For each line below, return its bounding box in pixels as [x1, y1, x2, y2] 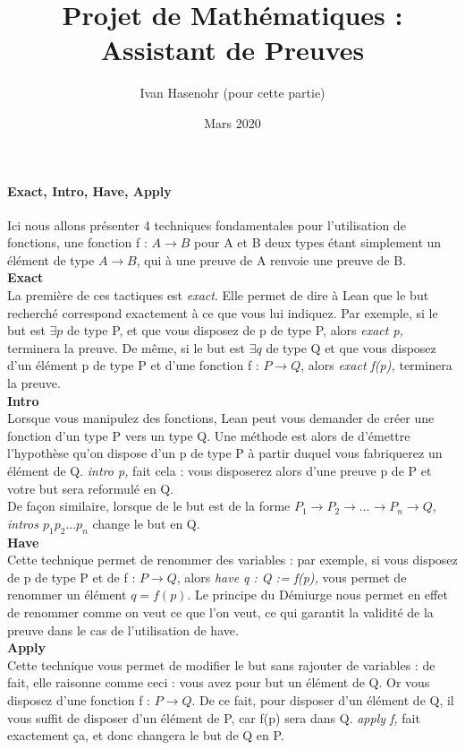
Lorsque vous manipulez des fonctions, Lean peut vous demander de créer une [7, 409, 435, 427]
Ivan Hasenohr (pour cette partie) [139, 83, 325, 102]
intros [7, 513, 38, 532]
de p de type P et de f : [7, 567, 136, 586]
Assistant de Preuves [100, 31, 365, 68]
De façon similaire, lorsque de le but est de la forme [7, 496, 291, 515]
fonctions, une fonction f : [7, 233, 148, 252]
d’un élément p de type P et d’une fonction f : [7, 356, 259, 375]
